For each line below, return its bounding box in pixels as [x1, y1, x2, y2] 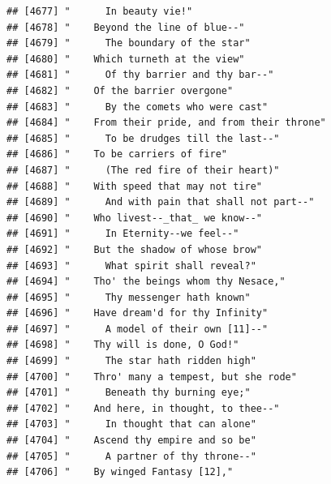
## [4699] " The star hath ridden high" [6, 355, 256, 367]
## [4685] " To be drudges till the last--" [6, 132, 280, 144]
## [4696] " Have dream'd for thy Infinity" [6, 307, 269, 319]
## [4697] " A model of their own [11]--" [6, 323, 269, 335]
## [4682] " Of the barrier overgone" [6, 84, 234, 96]
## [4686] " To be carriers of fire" [6, 148, 228, 161]
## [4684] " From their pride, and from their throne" [6, 117, 326, 129]
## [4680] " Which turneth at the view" [6, 53, 245, 65]
